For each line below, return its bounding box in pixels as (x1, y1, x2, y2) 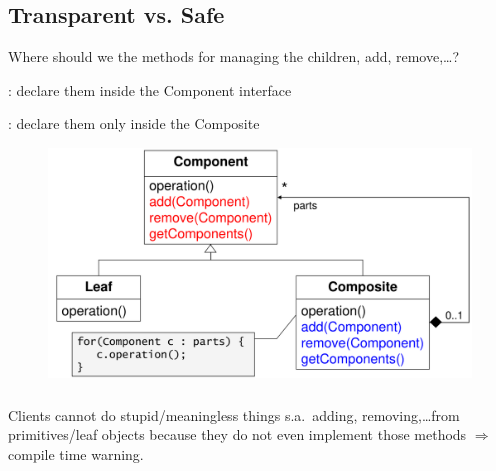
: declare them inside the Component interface (8, 79, 292, 100)
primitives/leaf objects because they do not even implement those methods (8, 424, 467, 445)
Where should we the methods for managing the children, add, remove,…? (8, 46, 460, 67)
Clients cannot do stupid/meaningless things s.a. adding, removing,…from (8, 404, 460, 425)
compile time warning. (8, 443, 144, 464)
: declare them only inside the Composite (8, 113, 260, 134)
